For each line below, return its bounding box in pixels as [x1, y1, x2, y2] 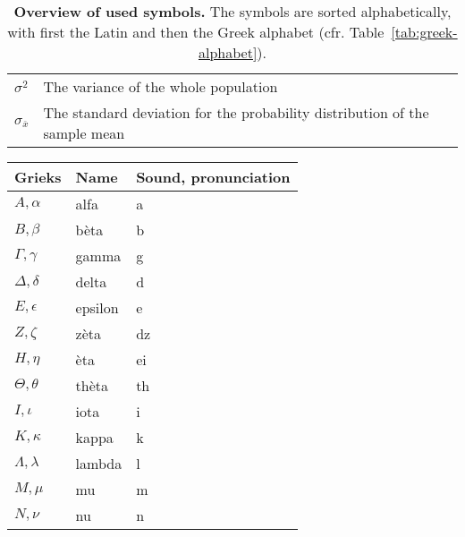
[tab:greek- [391, 21, 458, 42]
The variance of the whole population [43, 76, 278, 97]
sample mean [43, 123, 125, 143]
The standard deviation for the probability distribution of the [43, 102, 429, 123]
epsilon [75, 297, 119, 318]
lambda [75, 453, 123, 473]
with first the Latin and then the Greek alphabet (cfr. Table [7, 21, 385, 42]
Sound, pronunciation [136, 166, 291, 187]
